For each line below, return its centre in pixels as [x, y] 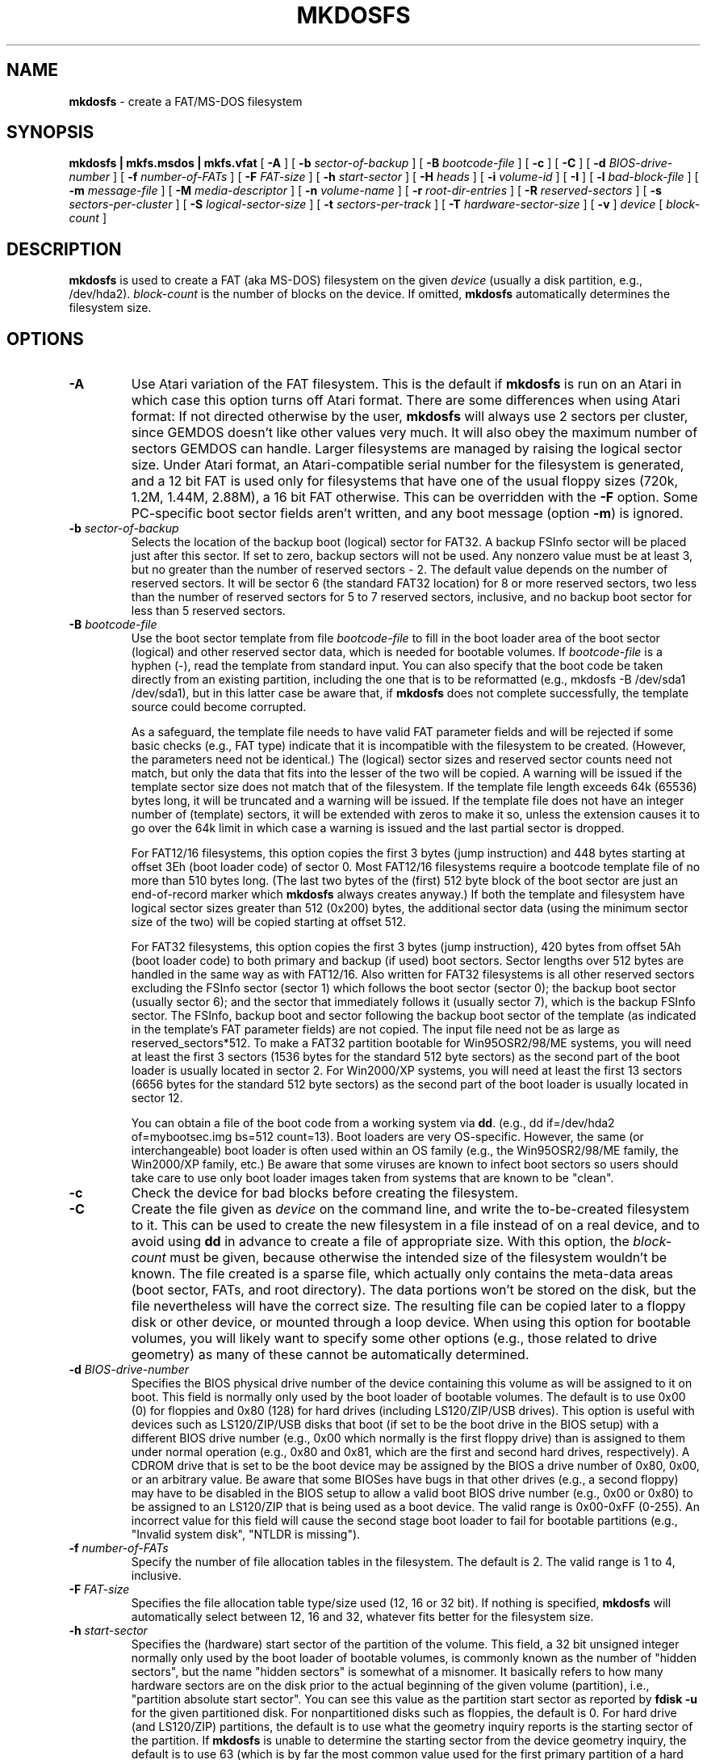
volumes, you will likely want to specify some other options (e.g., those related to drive [394, 1339]
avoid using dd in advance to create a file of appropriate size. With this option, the [380, 1242]
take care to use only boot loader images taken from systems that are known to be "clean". [372, 1178]
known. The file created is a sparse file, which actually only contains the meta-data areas [402, 1274]
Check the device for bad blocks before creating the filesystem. [325, 1193]
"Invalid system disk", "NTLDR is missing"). [246, 1535]
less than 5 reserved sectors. [208, 611]
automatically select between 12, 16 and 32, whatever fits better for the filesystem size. [362, 1617]
